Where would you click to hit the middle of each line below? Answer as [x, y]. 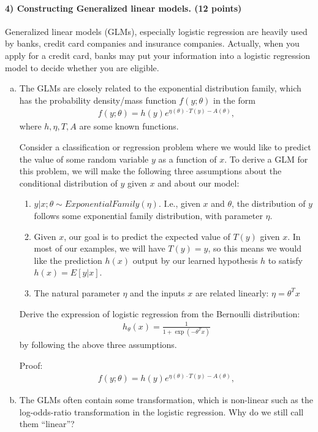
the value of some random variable [84, 159]
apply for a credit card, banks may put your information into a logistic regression [158, 55]
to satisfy [285, 260]
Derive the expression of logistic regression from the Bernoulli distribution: [160, 313]
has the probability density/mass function [98, 100]
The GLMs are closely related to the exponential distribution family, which [160, 88]
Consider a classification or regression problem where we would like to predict [165, 147]
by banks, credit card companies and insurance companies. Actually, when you [152, 43]
